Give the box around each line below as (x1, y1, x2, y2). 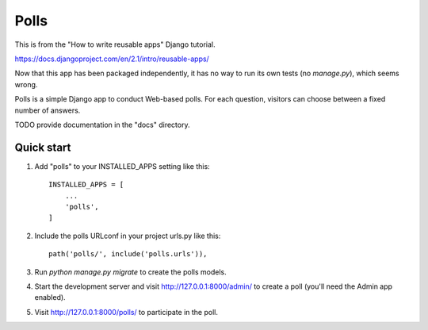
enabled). (34, 293, 67, 302)
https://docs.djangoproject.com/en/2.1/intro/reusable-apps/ (14, 54, 209, 63)
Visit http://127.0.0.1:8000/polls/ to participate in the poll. (34, 307, 218, 317)
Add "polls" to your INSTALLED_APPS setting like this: (34, 161, 210, 171)
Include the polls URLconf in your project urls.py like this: (34, 231, 221, 240)
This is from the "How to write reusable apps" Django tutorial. (14, 40, 216, 49)
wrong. (14, 79, 38, 89)
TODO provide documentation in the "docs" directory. (14, 120, 190, 129)
